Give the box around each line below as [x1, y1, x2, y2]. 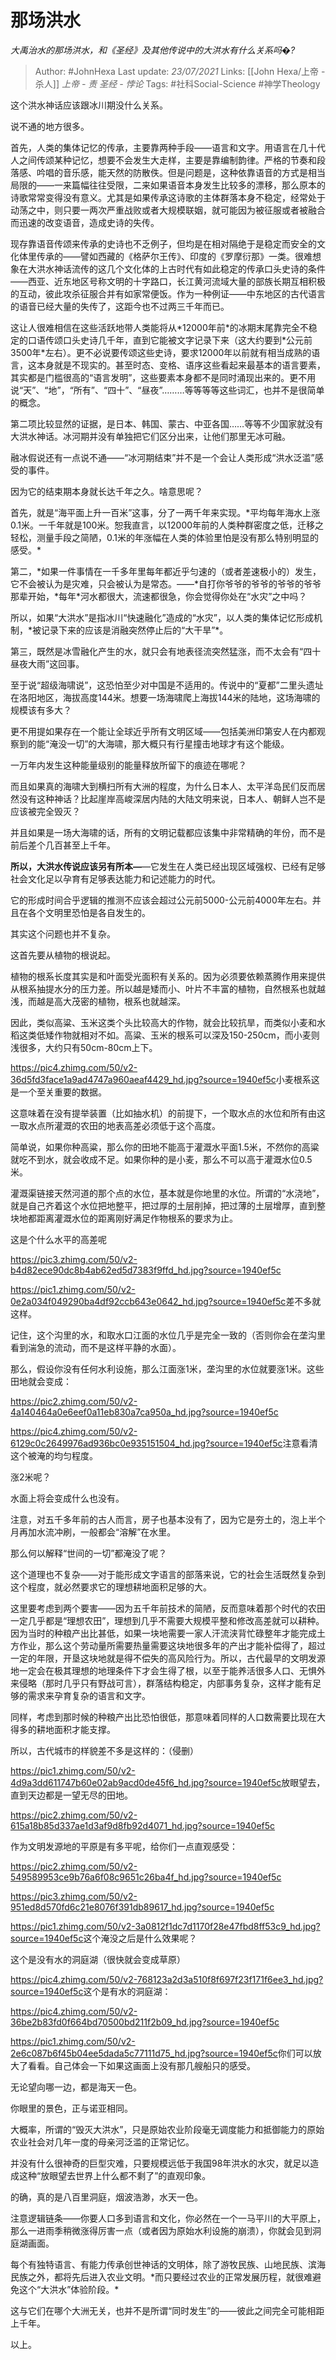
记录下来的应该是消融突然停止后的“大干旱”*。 [41, 624, 229, 636]
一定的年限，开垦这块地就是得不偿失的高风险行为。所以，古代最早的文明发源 [10, 1652, 326, 1664]
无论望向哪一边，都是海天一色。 [10, 2081, 142, 2093]
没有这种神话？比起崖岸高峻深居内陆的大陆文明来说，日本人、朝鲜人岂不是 [18, 792, 326, 805]
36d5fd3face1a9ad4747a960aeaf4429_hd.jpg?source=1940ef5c [10, 1073, 277, 1085]
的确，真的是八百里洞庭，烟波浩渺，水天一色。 [10, 2191, 203, 2203]
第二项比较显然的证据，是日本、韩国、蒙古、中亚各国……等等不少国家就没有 [10, 417, 324, 430]
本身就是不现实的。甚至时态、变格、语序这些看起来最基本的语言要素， [36, 359, 326, 371]
